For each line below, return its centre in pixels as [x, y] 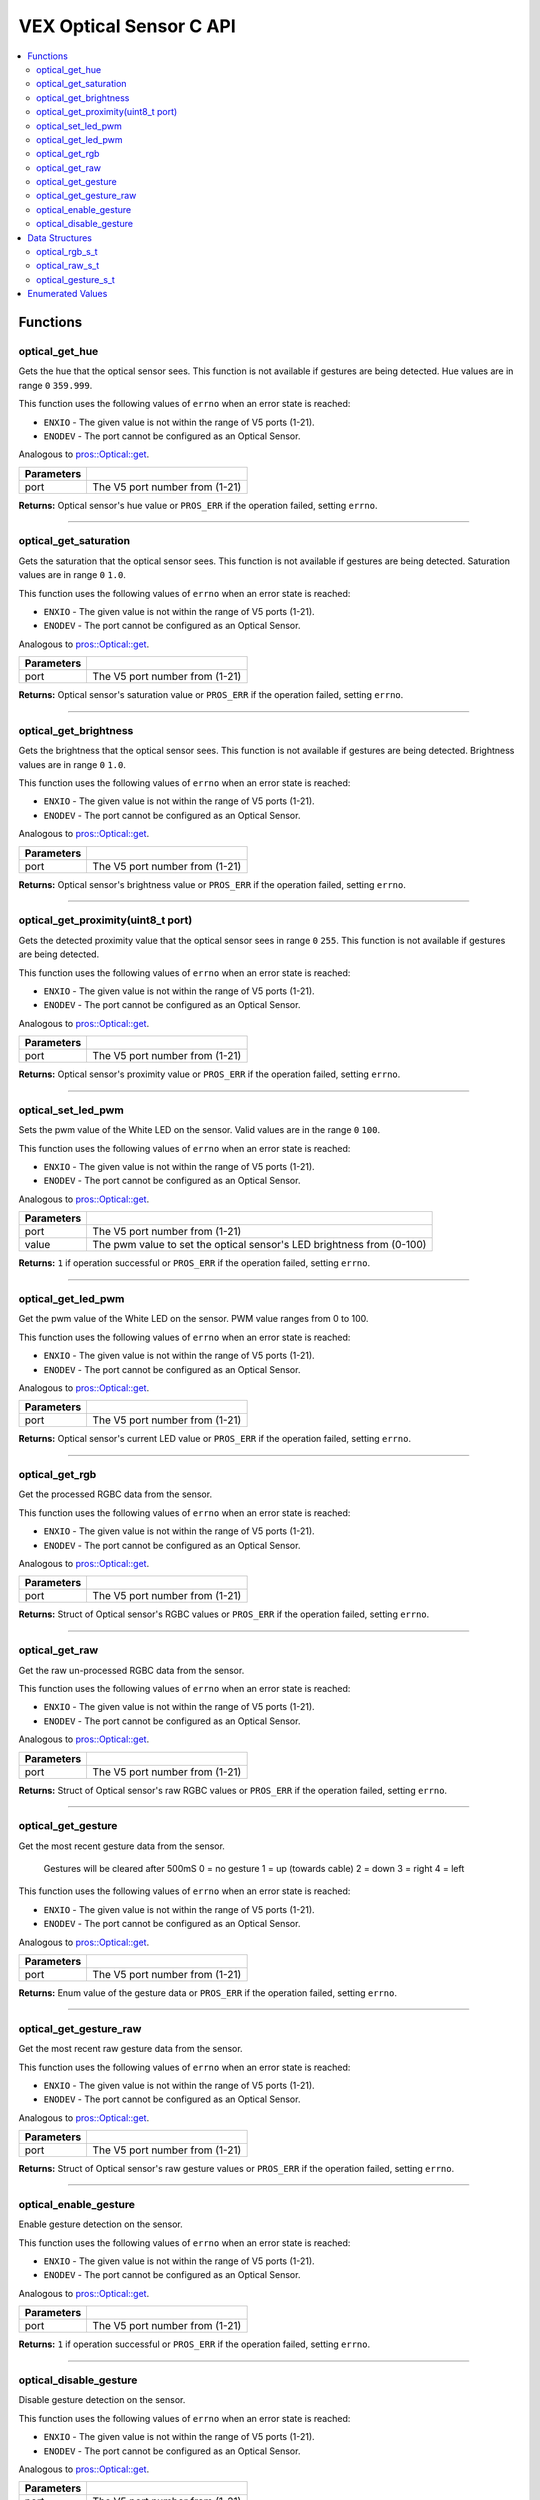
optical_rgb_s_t [67, 252]
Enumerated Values [67, 294]
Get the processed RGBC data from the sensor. [115, 1494]
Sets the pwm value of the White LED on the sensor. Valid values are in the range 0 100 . [199, 1130]
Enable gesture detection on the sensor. [101, 2224]
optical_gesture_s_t [75, 279]
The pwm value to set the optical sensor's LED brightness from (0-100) [259, 1245]
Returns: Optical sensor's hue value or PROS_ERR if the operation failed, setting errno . [198, 505]
